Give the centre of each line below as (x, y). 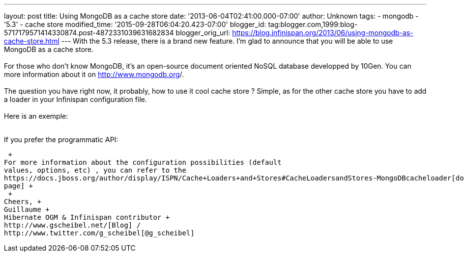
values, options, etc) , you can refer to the (95, 170)
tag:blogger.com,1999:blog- (313, 24)
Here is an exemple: (36, 116)
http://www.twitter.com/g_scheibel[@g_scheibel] (99, 233)
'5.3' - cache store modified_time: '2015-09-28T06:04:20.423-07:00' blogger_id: (135, 24)
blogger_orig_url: (203, 33)
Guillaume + (27, 209)
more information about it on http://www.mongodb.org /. (94, 74)
